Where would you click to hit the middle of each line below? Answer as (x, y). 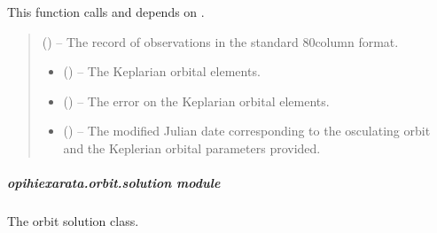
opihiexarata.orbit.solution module (114, 183)
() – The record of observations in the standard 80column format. (220, 41)
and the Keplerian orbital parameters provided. (192, 148)
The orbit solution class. (73, 221)
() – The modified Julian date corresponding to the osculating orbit (247, 131)
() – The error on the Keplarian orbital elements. (196, 101)
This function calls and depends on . (106, 12)
